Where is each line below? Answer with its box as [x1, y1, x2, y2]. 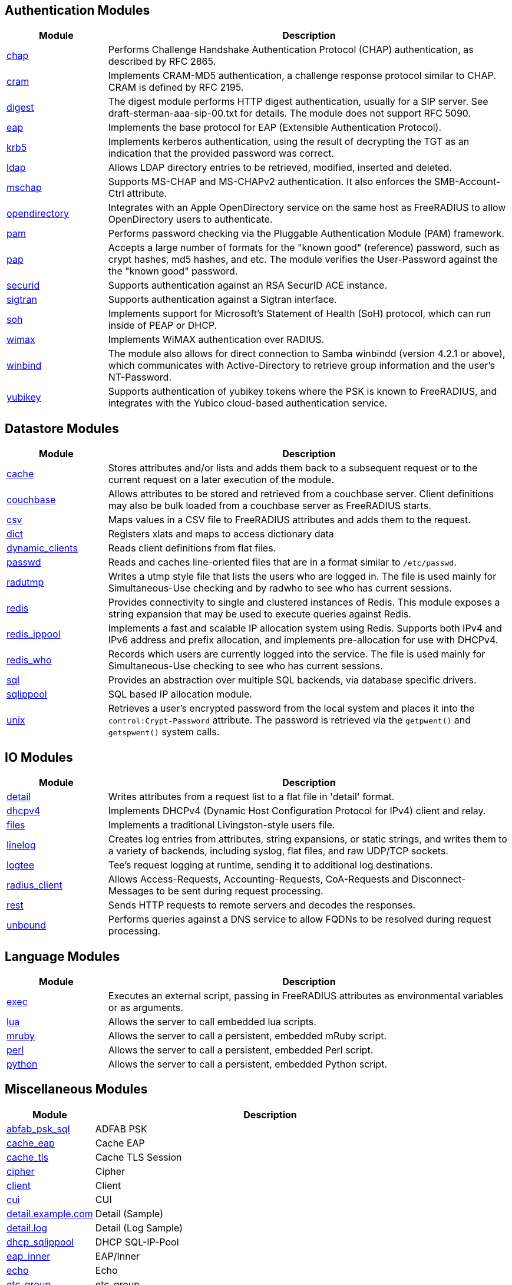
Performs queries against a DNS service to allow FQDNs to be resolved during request [108, 913, 491, 926]
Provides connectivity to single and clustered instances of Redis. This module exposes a [108, 596, 500, 609]
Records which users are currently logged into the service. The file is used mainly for [108, 648, 485, 660]
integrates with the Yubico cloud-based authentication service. [108, 397, 388, 409]
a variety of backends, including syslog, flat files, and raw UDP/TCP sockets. [108, 845, 448, 857]
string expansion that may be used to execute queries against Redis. [108, 608, 411, 620]
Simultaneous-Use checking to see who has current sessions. [108, 660, 383, 672]
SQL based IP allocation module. [108, 688, 252, 701]
